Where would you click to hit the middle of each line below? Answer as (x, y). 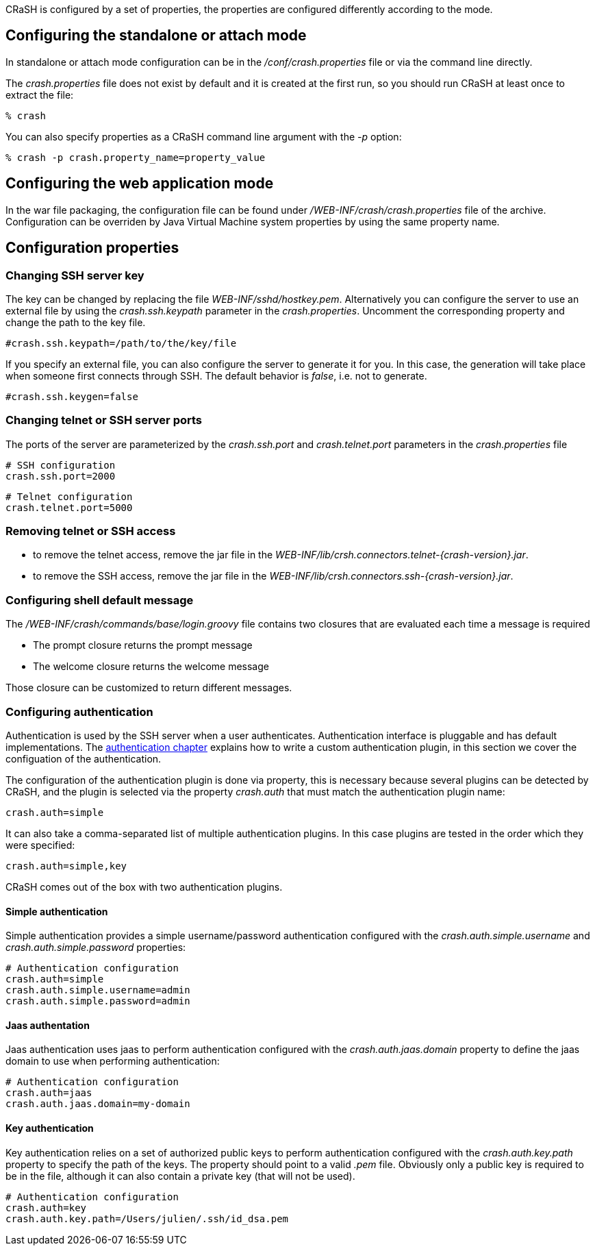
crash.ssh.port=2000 (61, 476)
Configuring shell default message (100, 600)
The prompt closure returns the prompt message (143, 645)
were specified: (40, 845)
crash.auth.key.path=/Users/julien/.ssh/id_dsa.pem (147, 1218)
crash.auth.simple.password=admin (98, 1001)
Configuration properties (92, 248)
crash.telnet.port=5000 (69, 507)
